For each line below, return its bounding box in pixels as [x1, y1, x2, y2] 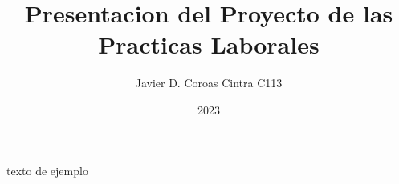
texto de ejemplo [6, 162, 88, 178]
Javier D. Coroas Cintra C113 [135, 74, 283, 91]
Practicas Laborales [98, 28, 320, 61]
